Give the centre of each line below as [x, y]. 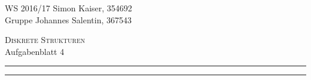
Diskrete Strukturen [45, 40]
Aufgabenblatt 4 [35, 51]
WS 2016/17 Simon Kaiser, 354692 [68, 8]
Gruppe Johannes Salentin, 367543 [68, 19]
